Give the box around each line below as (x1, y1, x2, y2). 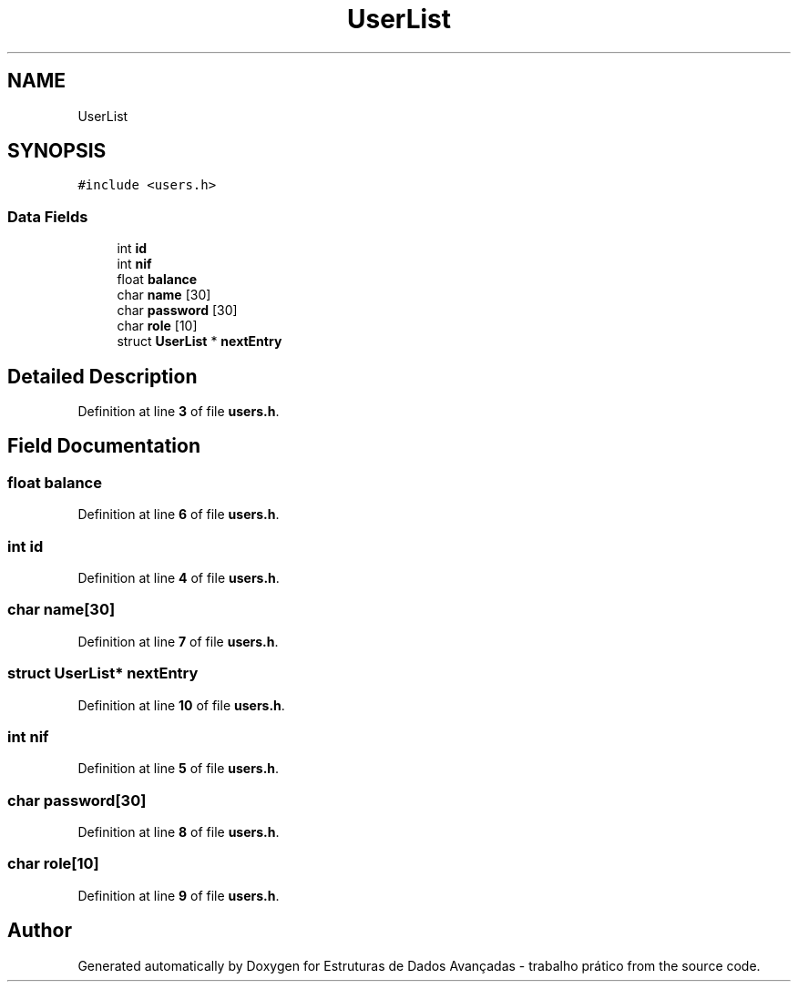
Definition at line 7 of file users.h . (77, 633, 279, 649)
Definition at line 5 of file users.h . (77, 760, 280, 777)
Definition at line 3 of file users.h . (77, 403, 280, 420)
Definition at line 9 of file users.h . (77, 887, 280, 903)
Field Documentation (7, 434, 200, 458)
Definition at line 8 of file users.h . (77, 824, 280, 840)
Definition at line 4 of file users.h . (77, 570, 280, 586)
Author (7, 919, 72, 943)
